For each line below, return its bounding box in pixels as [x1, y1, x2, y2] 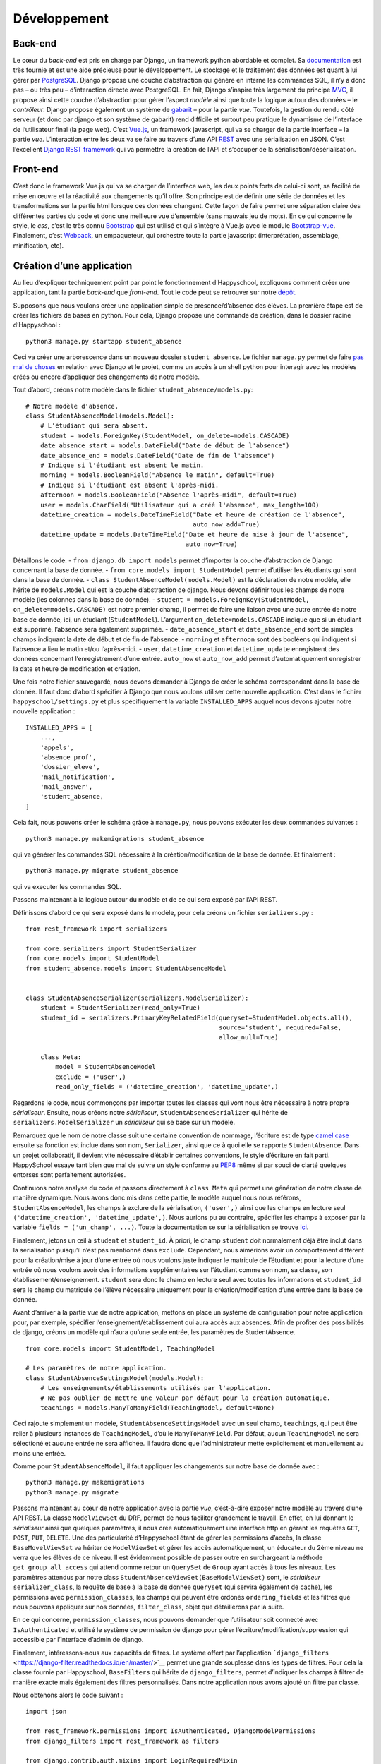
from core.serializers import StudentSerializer [25, 944, 197, 953]
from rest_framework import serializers [25, 925, 167, 933]
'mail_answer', [40, 783, 93, 791]
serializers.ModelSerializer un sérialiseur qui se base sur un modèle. [13, 1118, 236, 1127]
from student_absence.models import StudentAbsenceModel [25, 964, 227, 972]
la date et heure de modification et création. [13, 664, 140, 673]
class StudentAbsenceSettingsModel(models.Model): [25, 1374, 205, 1382]
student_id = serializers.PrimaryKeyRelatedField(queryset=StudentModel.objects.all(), [40, 1013, 353, 1022]
